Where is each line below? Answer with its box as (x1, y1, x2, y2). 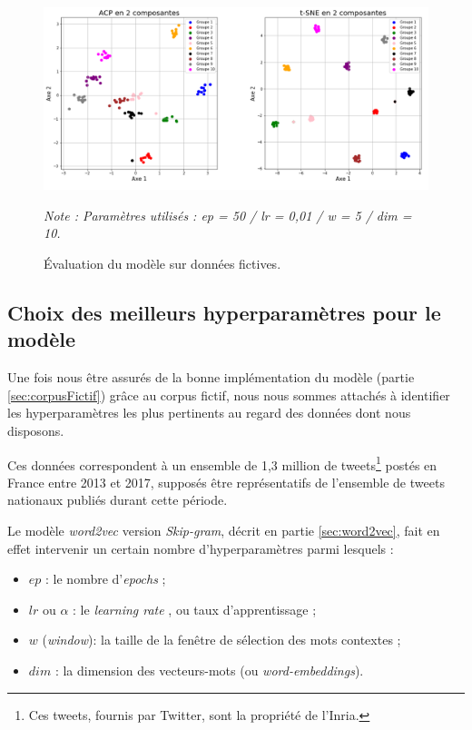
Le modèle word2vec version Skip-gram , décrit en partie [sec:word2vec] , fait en (7, 521, 440, 540)
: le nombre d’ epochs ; (45, 569, 166, 588)
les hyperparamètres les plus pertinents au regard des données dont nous (7, 403, 411, 422)
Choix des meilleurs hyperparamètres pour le (7, 299, 441, 326)
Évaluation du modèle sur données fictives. (44, 254, 281, 273)
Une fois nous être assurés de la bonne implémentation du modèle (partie (7, 368, 415, 387)
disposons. (7, 420, 64, 439)
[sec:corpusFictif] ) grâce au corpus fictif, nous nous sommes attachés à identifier (7, 385, 450, 404)
